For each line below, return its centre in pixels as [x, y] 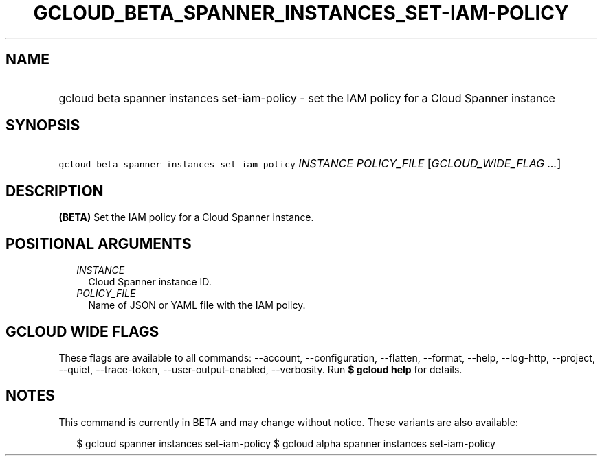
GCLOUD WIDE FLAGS [82, 331]
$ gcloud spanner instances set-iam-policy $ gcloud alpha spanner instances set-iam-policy [286, 443]
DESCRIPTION [55, 191]
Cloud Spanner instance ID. [150, 282]
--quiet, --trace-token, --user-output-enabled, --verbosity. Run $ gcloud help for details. [260, 369]
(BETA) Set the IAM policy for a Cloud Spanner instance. [186, 217]
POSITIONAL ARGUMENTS [99, 244]
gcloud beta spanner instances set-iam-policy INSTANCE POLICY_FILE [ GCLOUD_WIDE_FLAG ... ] [310, 164]
